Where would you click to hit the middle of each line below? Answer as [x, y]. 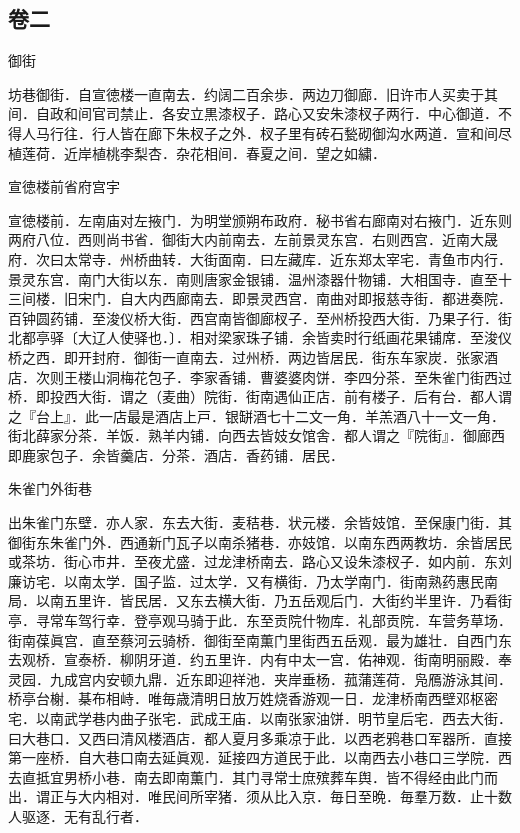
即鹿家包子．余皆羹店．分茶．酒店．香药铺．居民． [176, 454]
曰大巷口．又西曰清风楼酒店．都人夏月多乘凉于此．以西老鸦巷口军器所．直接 [260, 737]
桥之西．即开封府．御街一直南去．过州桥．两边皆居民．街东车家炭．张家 [246, 356]
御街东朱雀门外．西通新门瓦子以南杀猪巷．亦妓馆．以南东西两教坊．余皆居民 [260, 541]
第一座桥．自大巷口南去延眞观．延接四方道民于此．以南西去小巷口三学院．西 [260, 757]
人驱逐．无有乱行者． [78, 815]
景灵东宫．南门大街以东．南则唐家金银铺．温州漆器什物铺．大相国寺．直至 [253, 278]
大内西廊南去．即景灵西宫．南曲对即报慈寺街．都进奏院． [322, 298]
